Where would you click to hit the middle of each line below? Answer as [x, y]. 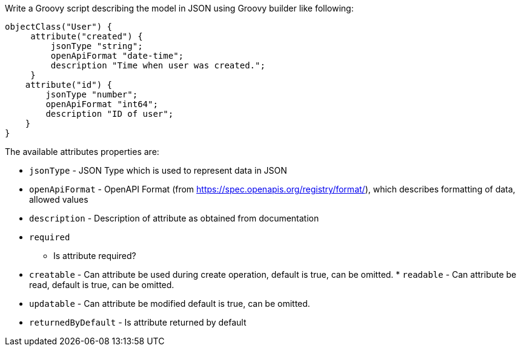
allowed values [59, 199]
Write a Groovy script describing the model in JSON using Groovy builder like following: [179, 8]
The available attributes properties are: [82, 152]
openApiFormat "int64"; [102, 104]
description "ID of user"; [110, 114]
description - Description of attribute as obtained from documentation [174, 218]
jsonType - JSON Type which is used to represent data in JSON [158, 170]
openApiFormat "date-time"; [117, 56]
